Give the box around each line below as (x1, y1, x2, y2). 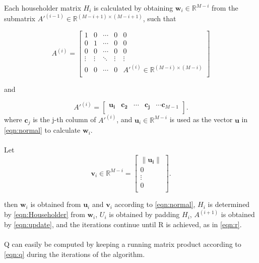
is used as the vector (169, 114, 233, 125)
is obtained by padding (109, 209, 180, 220)
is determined (208, 199, 250, 209)
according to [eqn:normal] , (114, 199, 196, 209)
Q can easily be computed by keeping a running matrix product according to (4, 238, 241, 249)
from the (212, 3, 238, 13)
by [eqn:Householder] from (4, 209, 85, 220)
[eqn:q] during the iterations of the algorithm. (4, 248, 145, 259)
